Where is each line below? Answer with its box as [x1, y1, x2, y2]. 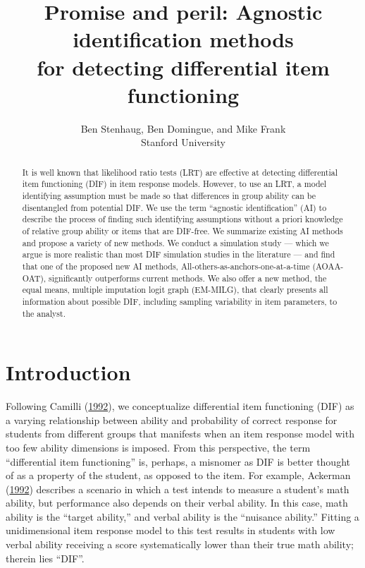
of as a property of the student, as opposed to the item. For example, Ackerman [6, 468, 351, 483]
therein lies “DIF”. [6, 550, 85, 565]
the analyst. [22, 307, 66, 319]
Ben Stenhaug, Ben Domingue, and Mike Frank [80, 121, 286, 135]
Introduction [6, 358, 131, 387]
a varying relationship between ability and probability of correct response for [6, 412, 338, 427]
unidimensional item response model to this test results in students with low [6, 523, 335, 538]
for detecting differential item [37, 52, 330, 81]
